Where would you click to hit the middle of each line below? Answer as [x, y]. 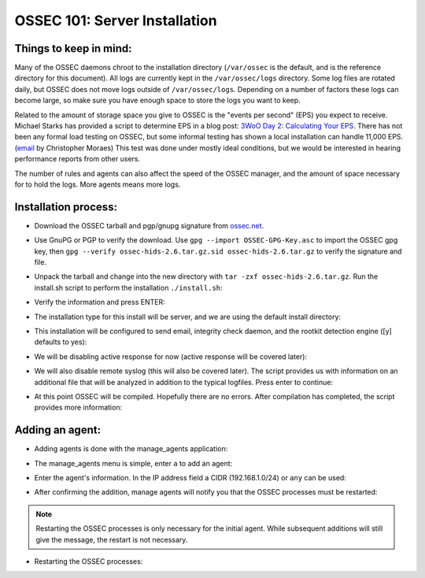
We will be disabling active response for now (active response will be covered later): [170, 356]
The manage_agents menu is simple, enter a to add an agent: [133, 463]
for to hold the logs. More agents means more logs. [98, 184]
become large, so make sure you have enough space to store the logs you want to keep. [157, 100]
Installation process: [66, 207]
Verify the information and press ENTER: [100, 302]
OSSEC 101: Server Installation [116, 20]
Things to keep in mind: [74, 48]
